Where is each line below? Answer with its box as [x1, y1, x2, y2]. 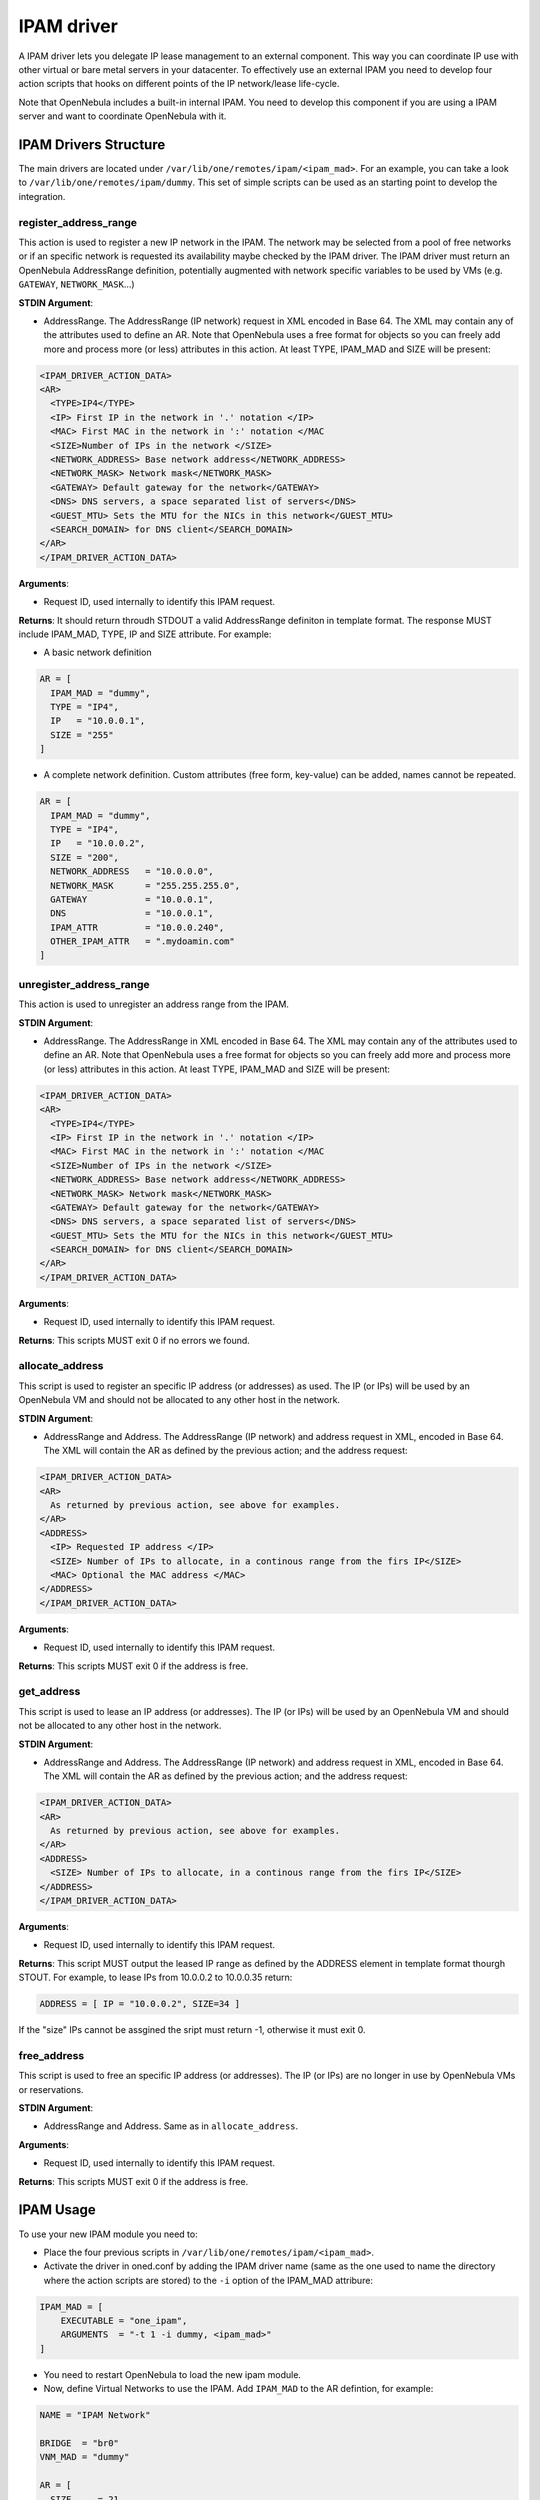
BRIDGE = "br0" [39, 2437, 120, 2449]
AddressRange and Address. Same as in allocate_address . [43, 2120, 299, 2132]
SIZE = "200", [50, 851, 120, 863]
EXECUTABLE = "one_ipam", [60, 2315, 188, 2327]
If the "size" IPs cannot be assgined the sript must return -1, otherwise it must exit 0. [18, 2024, 366, 2036]
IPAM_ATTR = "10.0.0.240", [50, 921, 225, 933]
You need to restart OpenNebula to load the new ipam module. [43, 2368, 302, 2380]
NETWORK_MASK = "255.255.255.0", [50, 880, 240, 891]
